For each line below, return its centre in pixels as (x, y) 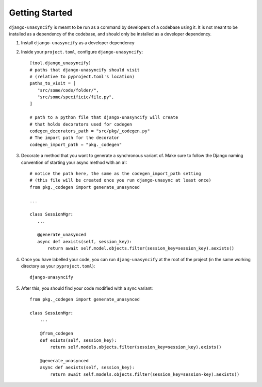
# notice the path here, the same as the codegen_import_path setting (115, 173)
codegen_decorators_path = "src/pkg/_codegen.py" (90, 131)
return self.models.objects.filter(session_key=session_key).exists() (136, 347)
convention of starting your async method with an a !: (74, 162)
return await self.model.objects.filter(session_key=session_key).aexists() (141, 248)
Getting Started (41, 13)
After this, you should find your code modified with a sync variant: (87, 288)
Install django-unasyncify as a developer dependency (78, 43)
